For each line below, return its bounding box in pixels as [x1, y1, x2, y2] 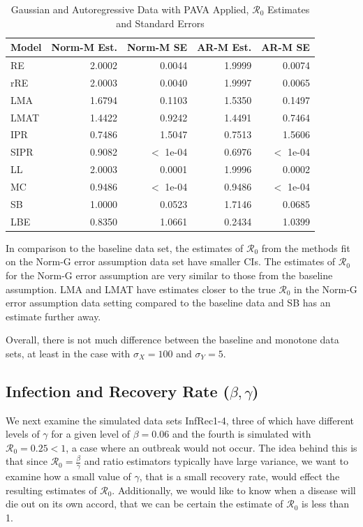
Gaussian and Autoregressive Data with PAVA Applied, [10, 2, 249, 16]
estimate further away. [6, 309, 101, 323]
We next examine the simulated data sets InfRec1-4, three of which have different [6, 413, 354, 427]
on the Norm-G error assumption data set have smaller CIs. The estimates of [6, 254, 336, 269]
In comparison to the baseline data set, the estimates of [6, 240, 244, 255]
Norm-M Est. [51, 40, 117, 54]
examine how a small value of [6, 469, 131, 484]
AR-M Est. [197, 40, 252, 54]
